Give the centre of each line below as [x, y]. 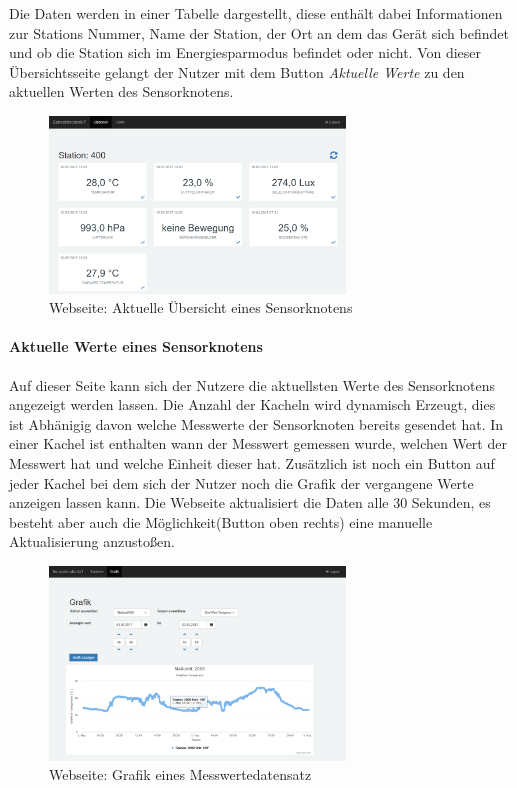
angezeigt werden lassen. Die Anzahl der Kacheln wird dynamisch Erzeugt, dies [252, 404]
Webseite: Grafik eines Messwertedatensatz [180, 774]
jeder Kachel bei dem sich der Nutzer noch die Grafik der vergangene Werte [241, 482]
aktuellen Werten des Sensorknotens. [121, 91]
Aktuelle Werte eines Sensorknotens [136, 346]
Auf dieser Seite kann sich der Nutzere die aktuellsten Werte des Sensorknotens [252, 384]
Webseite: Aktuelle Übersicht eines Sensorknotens [201, 307]
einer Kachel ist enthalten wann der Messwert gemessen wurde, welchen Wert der [258, 443]
